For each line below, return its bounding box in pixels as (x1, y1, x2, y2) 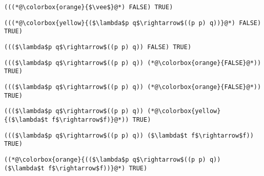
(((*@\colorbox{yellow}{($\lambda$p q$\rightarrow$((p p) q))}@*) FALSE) (4, 19, 261, 27)
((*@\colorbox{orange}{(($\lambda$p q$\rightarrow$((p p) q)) (4, 156, 221, 163)
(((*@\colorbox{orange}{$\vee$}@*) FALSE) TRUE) (4, 4, 173, 11)
